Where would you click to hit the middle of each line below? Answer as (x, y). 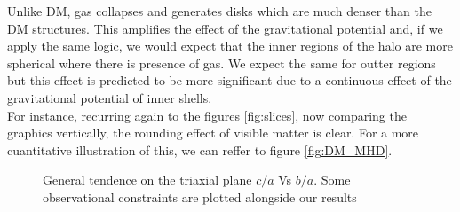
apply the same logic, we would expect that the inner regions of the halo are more (230, 46)
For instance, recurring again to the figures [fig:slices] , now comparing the (207, 115)
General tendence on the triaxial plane (147, 180)
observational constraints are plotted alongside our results (200, 196)
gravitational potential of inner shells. (110, 97)
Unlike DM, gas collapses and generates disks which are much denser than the (219, 11)
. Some (332, 180)
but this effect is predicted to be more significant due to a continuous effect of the (230, 80)
